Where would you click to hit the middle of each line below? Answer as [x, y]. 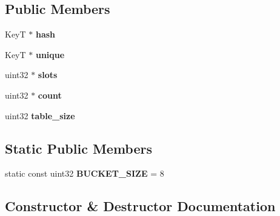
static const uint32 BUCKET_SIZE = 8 [85, 173]
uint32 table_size [40, 115]
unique [50, 54]
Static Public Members [79, 148]
